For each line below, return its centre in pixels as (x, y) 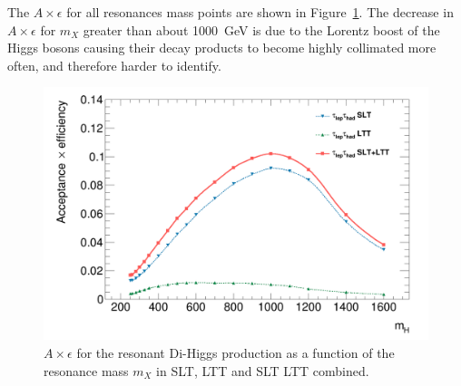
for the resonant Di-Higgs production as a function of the (235, 353)
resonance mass (86, 370)
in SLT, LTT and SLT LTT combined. (263, 370)
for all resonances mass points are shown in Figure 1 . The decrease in (260, 12)
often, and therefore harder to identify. (114, 65)
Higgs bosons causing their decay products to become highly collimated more (222, 48)
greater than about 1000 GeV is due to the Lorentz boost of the (261, 29)
